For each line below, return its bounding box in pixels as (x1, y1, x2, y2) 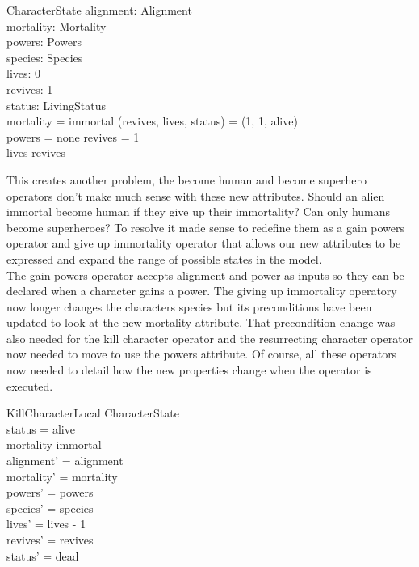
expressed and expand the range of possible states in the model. (6, 250, 322, 267)
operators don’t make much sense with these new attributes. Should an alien (6, 187, 385, 204)
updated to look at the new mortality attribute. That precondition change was (6, 314, 396, 331)
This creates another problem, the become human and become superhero (6, 171, 367, 188)
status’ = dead (6, 547, 79, 564)
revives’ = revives (6, 531, 94, 548)
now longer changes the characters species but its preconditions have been (6, 298, 372, 315)
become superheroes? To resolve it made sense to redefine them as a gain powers (6, 218, 404, 235)
